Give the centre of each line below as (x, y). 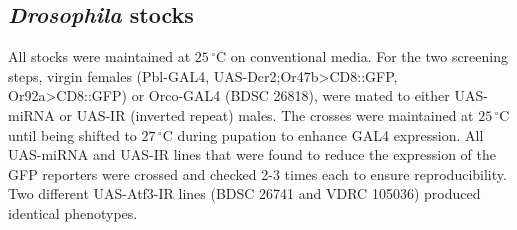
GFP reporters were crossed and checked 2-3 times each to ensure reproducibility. (257, 173)
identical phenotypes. (73, 212)
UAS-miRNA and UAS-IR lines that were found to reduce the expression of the (252, 154)
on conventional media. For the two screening (369, 56)
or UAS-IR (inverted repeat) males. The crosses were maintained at (266, 114)
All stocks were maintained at (99, 56)
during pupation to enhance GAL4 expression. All (330, 134)
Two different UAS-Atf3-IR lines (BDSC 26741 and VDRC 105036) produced (244, 193)
